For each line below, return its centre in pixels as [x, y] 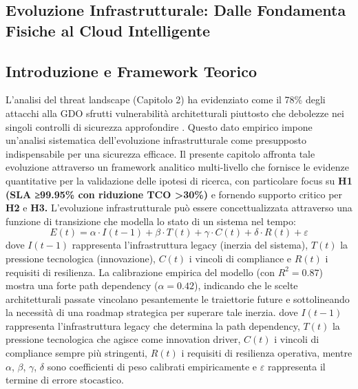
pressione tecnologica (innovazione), [81, 258]
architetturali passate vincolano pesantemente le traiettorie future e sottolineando [178, 298]
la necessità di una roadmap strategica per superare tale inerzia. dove [152, 312]
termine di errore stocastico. [65, 380]
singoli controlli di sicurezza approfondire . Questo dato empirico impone [159, 126]
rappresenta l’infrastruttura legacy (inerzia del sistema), [190, 245]
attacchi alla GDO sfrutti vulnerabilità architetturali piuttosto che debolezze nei [175, 113]
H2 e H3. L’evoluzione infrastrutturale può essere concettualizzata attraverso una [179, 208]
